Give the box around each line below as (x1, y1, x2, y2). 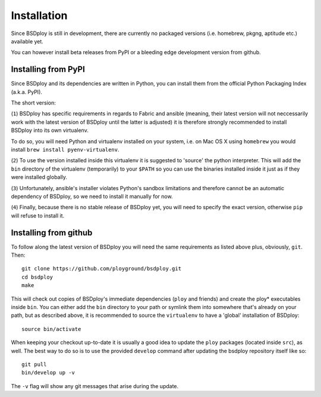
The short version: (11, 99, 56, 106)
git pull (21, 361, 47, 368)
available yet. (11, 37, 44, 45)
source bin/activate (21, 326, 81, 332)
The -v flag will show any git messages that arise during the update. (11, 382, 179, 389)
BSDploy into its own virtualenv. (11, 127, 89, 134)
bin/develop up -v (21, 369, 75, 376)
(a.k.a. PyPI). (11, 88, 43, 95)
